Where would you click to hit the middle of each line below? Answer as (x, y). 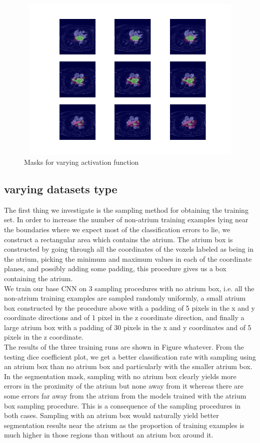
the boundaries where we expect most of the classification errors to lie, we (117, 229)
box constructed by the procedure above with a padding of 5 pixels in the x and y (129, 307)
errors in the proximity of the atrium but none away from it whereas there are (124, 386)
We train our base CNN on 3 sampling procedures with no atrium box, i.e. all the (129, 288)
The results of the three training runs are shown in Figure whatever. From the (124, 347)
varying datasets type (61, 189)
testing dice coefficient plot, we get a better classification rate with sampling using (130, 356)
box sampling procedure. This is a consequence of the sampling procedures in (122, 405)
